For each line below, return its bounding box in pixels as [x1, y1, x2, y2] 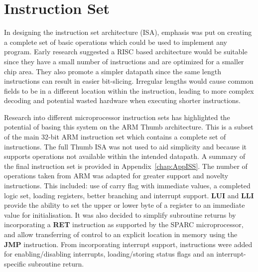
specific [4, 258, 26, 269]
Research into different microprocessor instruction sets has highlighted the [4, 112, 230, 122]
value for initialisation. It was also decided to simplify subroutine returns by [4, 209, 236, 220]
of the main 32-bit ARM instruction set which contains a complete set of [4, 132, 226, 142]
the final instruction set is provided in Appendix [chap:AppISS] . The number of [4, 160, 248, 171]
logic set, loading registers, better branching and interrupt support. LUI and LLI [4, 190, 254, 200]
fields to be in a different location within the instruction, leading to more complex [4, 85, 254, 96]
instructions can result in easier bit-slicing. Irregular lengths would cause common [4, 76, 254, 86]
